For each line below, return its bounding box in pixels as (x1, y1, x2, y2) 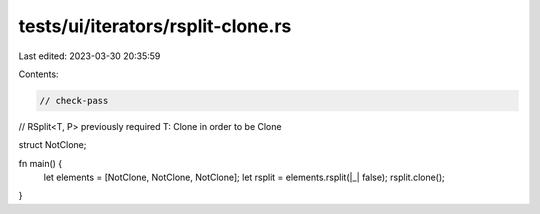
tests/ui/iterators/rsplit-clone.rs (18, 15, 292, 37)
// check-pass (39, 95, 109, 106)
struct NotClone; (18, 139, 87, 151)
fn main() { (18, 157, 63, 169)
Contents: (18, 68, 59, 80)
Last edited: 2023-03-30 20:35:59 (18, 50, 161, 62)
